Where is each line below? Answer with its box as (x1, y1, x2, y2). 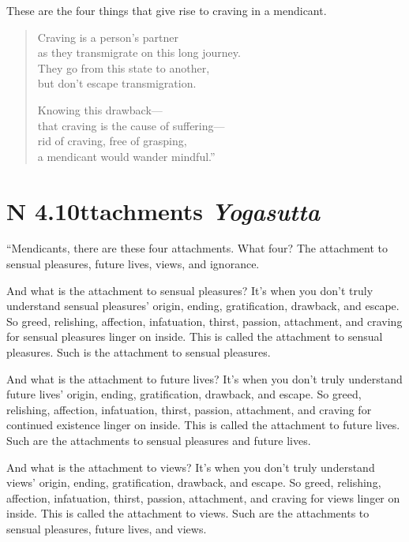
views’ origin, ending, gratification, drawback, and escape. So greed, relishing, (6, 474, 381, 491)
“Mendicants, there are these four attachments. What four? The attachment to (6, 240, 388, 256)
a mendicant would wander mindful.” (37, 148, 216, 164)
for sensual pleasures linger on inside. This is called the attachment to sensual (6, 328, 383, 345)
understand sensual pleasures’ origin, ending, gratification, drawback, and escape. (6, 297, 400, 314)
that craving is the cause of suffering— (37, 117, 225, 133)
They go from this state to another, (37, 59, 210, 76)
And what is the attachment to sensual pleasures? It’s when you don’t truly (6, 282, 373, 298)
